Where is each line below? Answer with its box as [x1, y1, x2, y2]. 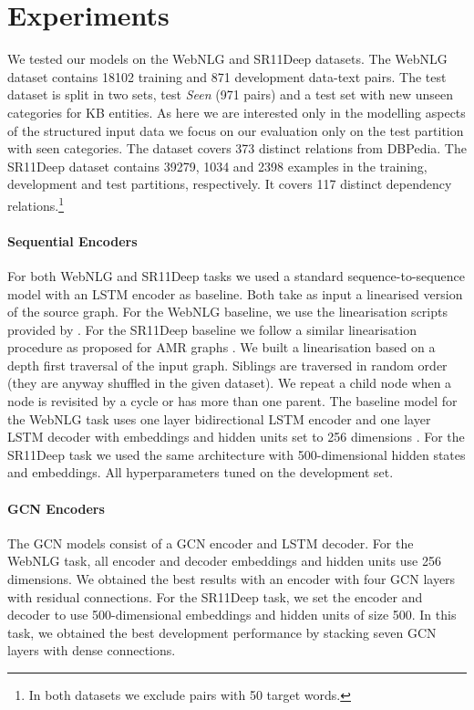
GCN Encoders [7, 498, 105, 517]
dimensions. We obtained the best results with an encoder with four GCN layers [7, 569, 456, 589]
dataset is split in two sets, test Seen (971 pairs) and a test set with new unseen [7, 85, 454, 104]
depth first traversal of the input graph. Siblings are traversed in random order [7, 355, 448, 374]
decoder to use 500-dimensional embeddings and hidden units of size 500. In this [7, 605, 457, 624]
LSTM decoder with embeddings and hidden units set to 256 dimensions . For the [7, 427, 465, 446]
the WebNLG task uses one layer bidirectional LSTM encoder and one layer [7, 409, 431, 428]
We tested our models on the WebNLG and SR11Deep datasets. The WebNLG [7, 49, 448, 68]
